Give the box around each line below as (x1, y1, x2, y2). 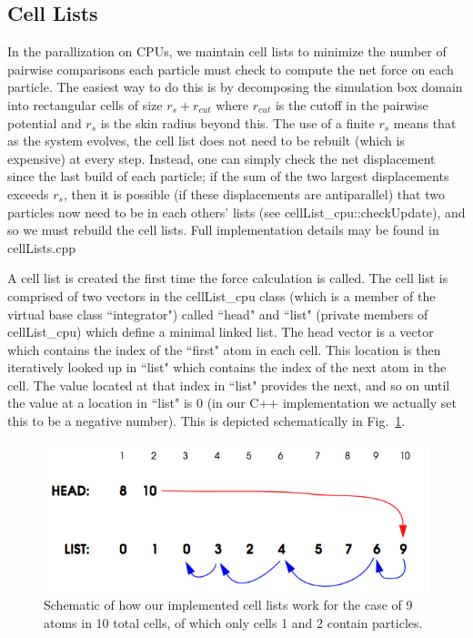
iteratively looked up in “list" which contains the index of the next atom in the (7, 358, 447, 377)
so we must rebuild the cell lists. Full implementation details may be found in (7, 220, 439, 239)
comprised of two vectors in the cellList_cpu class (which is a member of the (7, 286, 436, 305)
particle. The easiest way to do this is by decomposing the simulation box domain (7, 77, 463, 96)
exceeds (7, 184, 49, 203)
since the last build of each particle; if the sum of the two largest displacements (7, 167, 449, 186)
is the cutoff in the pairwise (275, 95, 428, 114)
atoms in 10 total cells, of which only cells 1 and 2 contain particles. (44, 613, 423, 632)
